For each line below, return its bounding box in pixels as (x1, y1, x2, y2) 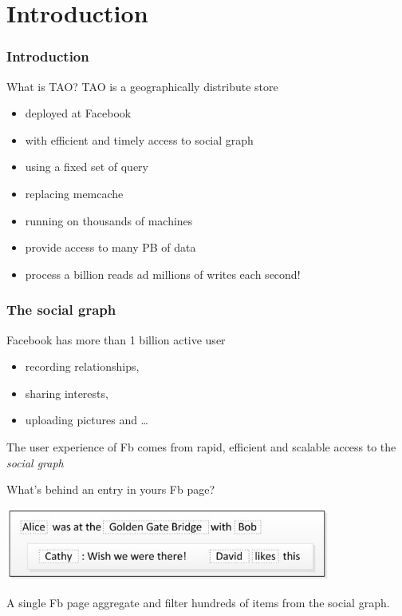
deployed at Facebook (25, 105, 132, 121)
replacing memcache (25, 185, 124, 201)
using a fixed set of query (25, 158, 148, 175)
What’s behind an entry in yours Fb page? (6, 481, 215, 498)
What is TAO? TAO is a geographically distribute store (6, 77, 278, 94)
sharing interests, (25, 384, 108, 401)
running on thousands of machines (25, 212, 193, 229)
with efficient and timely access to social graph (25, 131, 254, 148)
